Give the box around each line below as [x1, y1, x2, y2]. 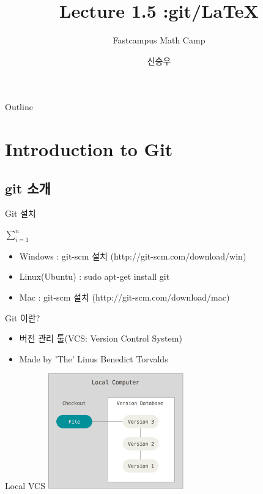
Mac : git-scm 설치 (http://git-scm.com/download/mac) [19, 291, 230, 304]
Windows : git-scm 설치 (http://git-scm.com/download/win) [19, 249, 246, 262]
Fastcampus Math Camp [113, 34, 206, 47]
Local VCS [5, 479, 45, 492]
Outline [5, 100, 33, 113]
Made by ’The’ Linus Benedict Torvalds [19, 352, 168, 365]
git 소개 [5, 178, 51, 197]
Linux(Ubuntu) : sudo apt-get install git [19, 270, 170, 283]
